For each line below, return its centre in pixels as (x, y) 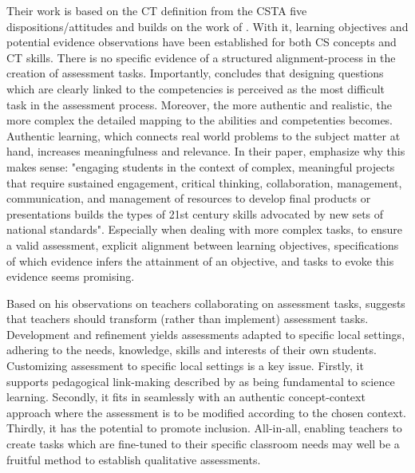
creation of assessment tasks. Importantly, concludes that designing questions (195, 73)
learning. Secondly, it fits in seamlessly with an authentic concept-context (186, 397)
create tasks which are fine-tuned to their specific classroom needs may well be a (203, 444)
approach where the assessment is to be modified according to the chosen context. (207, 412)
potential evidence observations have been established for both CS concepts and (202, 42)
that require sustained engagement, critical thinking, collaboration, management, (204, 182)
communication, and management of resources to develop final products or (189, 198)
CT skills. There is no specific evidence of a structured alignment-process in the (201, 57)
